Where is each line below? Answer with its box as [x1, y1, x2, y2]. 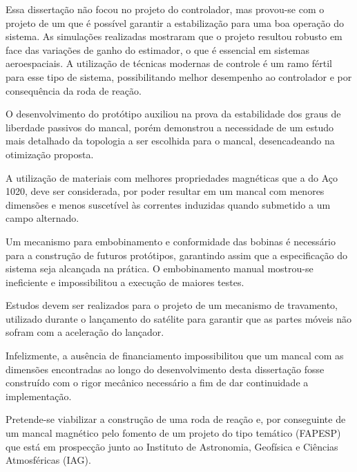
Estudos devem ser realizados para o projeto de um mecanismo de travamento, [6, 298, 338, 312]
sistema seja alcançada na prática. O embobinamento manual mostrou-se [6, 261, 313, 276]
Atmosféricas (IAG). [6, 453, 91, 467]
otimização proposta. [6, 147, 94, 161]
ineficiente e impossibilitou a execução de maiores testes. [6, 274, 244, 289]
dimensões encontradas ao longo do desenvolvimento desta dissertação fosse [6, 361, 325, 376]
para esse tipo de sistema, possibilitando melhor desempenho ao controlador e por [6, 69, 352, 84]
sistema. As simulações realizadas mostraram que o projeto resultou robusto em [6, 29, 342, 44]
